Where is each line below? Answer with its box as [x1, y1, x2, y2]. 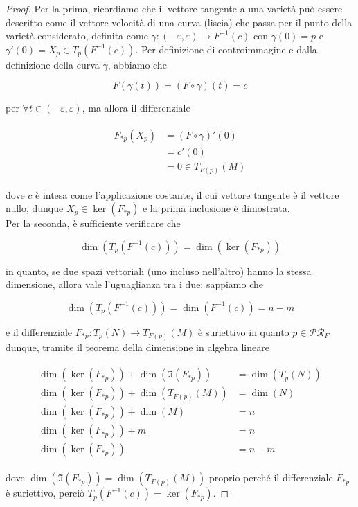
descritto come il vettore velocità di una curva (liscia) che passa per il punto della [6, 15, 352, 29]
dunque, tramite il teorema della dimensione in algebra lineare [6, 339, 269, 354]
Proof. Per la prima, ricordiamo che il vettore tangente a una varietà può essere [6, 1, 343, 15]
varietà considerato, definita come [6, 28, 148, 43]
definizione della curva [6, 57, 100, 71]
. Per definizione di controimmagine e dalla [135, 42, 317, 56]
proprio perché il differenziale [209, 470, 333, 485]
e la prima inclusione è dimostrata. [142, 201, 290, 215]
